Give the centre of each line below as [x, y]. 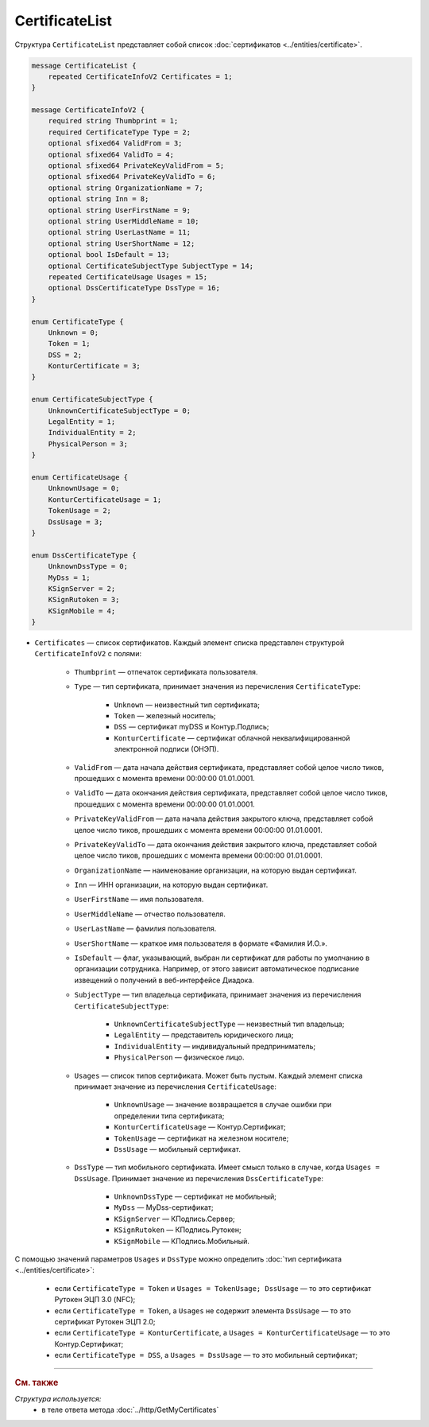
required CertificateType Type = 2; [119, 132]
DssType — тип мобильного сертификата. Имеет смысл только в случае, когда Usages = [227, 1167]
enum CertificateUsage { [80, 477]
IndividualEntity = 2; [92, 433]
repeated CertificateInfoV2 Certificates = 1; [141, 76]
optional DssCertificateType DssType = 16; [134, 288]
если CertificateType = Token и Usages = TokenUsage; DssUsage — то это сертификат [213, 1288]
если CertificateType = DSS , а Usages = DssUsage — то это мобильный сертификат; [206, 1355]
